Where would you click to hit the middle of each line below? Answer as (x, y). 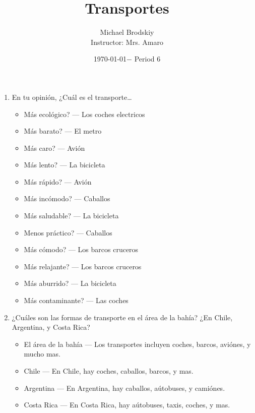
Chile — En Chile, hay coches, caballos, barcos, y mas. (109, 371)
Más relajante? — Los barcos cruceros (83, 266)
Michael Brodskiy (127, 32)
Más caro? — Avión (54, 147)
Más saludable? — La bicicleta (71, 216)
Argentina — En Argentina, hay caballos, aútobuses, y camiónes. (124, 388)
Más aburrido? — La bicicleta (70, 283)
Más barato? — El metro (63, 131)
